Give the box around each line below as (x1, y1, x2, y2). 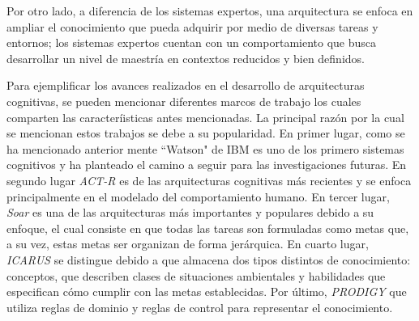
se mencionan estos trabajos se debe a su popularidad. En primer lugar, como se (6, 125, 405, 141)
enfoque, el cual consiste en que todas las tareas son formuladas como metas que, (6, 219, 409, 236)
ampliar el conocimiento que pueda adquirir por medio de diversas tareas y (6, 18, 378, 35)
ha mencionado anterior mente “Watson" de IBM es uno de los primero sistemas (6, 140, 404, 157)
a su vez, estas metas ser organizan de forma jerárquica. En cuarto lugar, (6, 235, 369, 252)
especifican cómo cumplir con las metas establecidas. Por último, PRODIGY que (6, 283, 407, 300)
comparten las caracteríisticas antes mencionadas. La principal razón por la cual (6, 108, 404, 125)
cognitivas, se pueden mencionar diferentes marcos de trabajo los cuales (6, 92, 361, 109)
